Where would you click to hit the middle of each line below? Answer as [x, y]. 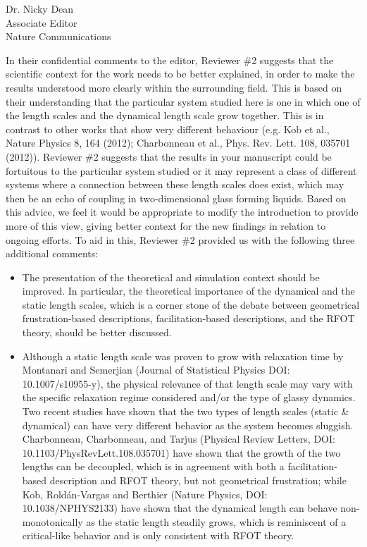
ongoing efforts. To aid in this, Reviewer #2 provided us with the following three [180, 239]
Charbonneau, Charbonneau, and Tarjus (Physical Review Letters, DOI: [179, 439]
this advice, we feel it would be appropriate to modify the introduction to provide [182, 212]
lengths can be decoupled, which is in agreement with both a [153, 466]
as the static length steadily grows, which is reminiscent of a [216, 521]
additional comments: [52, 253]
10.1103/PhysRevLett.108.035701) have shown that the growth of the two [181, 452]
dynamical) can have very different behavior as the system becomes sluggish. [188, 425]
